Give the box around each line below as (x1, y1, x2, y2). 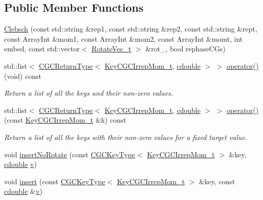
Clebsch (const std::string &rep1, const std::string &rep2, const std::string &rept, (4, 23, 257, 34)
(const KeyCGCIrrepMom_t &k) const (4, 115, 127, 125)
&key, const (199, 176, 236, 186)
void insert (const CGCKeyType (4, 176, 105, 186)
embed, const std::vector (4, 43, 80, 54)
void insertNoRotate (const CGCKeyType (4, 149, 135, 159)
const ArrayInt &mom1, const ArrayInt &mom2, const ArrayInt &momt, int (4, 33, 243, 44)
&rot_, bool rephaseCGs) (145, 43, 226, 54)
